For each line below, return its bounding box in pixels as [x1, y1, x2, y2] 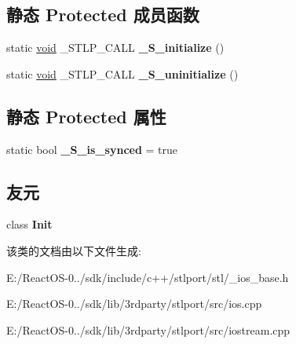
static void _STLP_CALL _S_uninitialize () [6, 65, 239, 82]
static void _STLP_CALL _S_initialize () [6, 39, 225, 56]
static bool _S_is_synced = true [6, 141, 178, 157]
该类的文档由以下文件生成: [6, 242, 141, 258]
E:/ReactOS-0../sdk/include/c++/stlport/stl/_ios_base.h [6, 269, 289, 285]
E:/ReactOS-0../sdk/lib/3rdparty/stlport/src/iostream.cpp [6, 321, 291, 338]
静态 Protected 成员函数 [6, 2, 199, 27]
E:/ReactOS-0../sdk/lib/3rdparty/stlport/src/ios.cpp [6, 295, 262, 312]
